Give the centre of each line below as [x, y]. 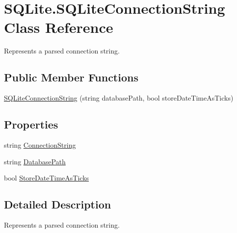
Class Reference [59, 27]
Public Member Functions [71, 77]
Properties [31, 124]
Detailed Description [58, 204]
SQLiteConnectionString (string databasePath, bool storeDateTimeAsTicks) [119, 98]
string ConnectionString [40, 144]
